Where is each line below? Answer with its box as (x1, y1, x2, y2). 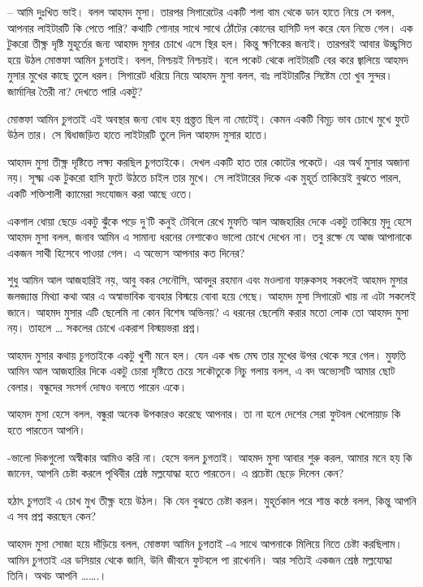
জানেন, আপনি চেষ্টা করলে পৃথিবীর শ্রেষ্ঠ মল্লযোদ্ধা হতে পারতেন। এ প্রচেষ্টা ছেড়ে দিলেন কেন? (7, 464, 344, 481)
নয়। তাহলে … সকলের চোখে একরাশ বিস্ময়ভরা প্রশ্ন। (7, 319, 202, 336)
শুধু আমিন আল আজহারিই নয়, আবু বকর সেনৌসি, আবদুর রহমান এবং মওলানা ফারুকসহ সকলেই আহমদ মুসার (7, 271, 408, 288)
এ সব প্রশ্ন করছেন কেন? (7, 507, 97, 524)
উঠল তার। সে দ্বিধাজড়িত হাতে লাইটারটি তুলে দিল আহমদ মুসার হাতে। (7, 126, 270, 143)
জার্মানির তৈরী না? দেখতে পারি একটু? (7, 82, 143, 99)
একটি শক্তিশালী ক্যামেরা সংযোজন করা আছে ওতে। (7, 184, 194, 201)
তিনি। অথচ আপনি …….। (7, 567, 107, 584)
